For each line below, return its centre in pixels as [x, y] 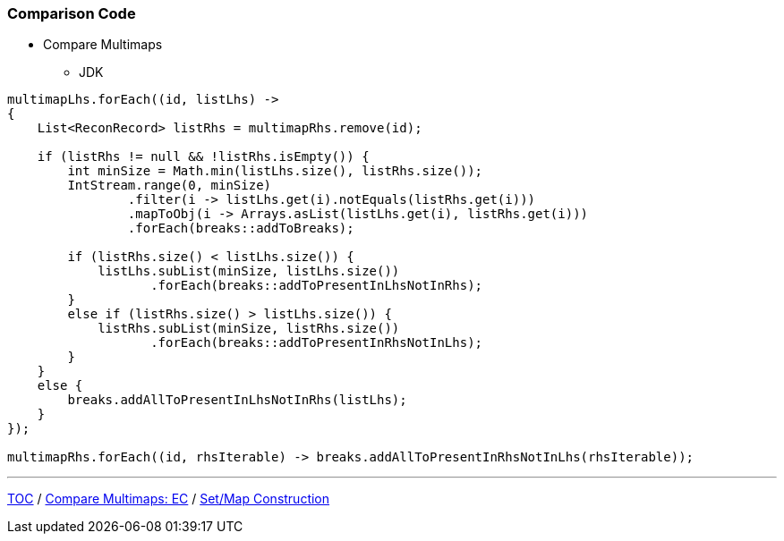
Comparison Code [72, 13]
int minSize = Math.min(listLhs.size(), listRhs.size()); [275, 171]
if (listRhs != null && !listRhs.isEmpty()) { [203, 157]
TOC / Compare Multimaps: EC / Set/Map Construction [169, 499]
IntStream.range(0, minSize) [170, 186]
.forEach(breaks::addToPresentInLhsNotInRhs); [317, 286]
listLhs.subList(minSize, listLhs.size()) [249, 271]
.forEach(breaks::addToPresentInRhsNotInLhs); [317, 343]
